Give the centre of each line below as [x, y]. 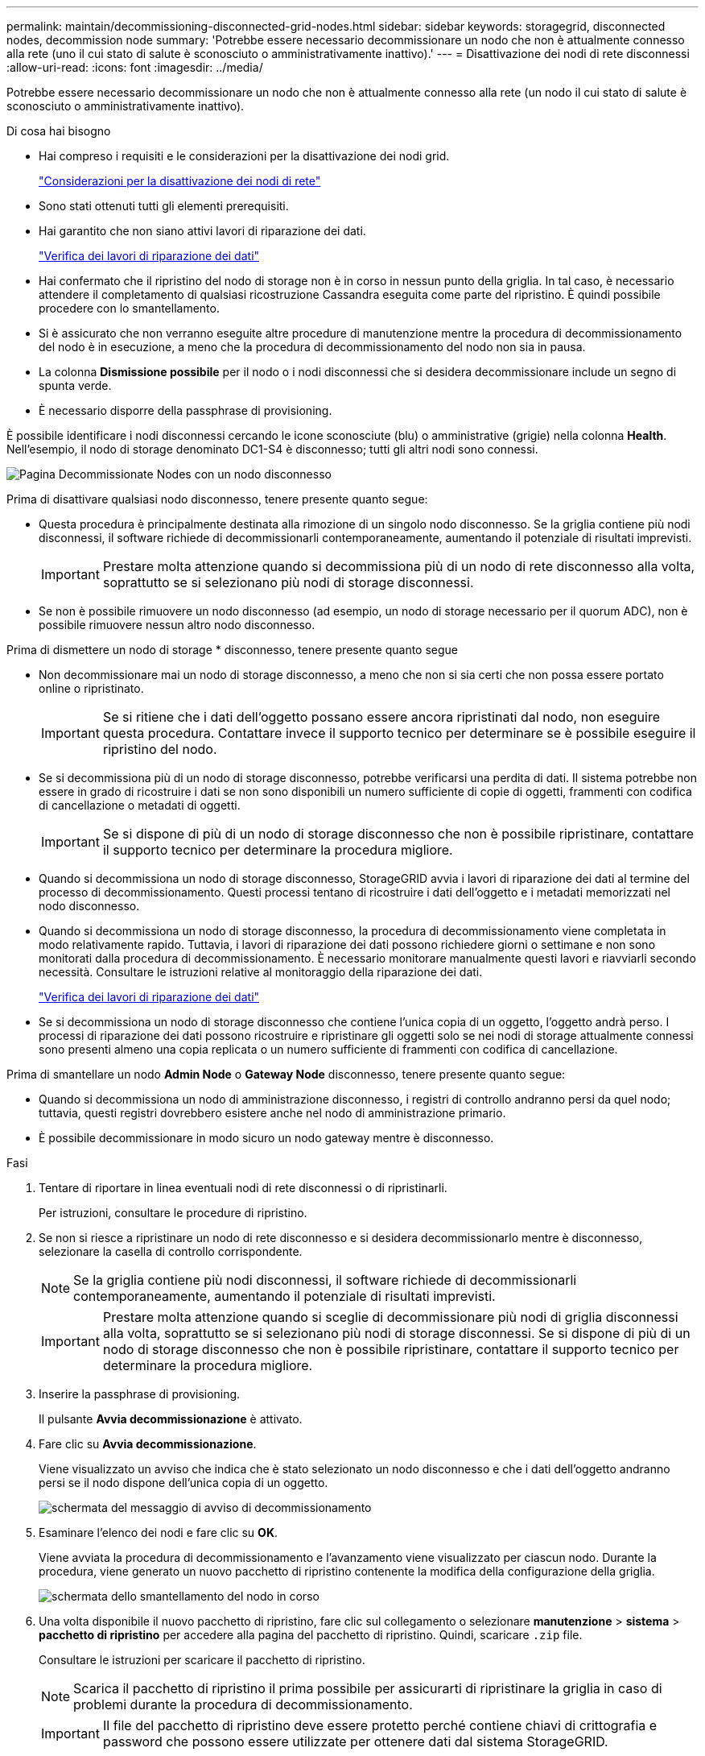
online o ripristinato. [91, 688]
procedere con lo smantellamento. [129, 308]
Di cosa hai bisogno [59, 131]
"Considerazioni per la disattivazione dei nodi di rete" [180, 181]
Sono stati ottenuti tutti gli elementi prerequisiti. [164, 206]
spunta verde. [75, 385]
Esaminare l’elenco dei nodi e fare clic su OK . [158, 1532]
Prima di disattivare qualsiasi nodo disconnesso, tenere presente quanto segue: [217, 499]
